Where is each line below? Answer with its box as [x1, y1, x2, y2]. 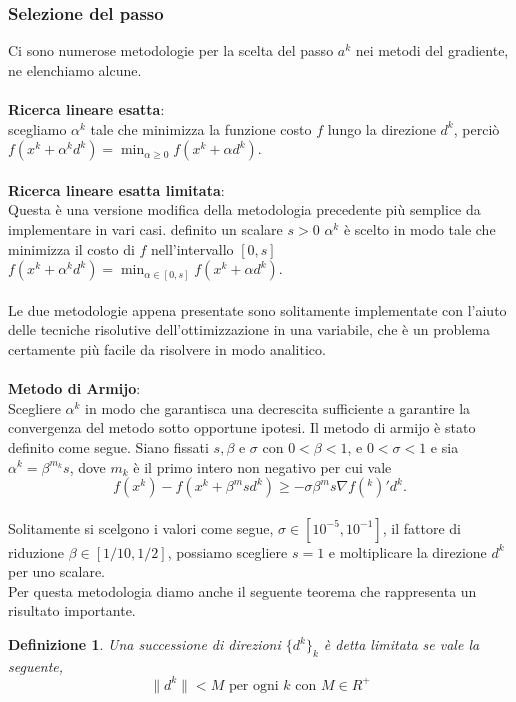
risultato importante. [8, 600, 136, 621]
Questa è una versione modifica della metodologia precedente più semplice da [8, 199, 481, 220]
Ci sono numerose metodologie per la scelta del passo [8, 40, 334, 61]
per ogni [228, 678, 279, 693]
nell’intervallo [151, 238, 234, 259]
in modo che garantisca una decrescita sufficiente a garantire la [85, 397, 471, 418]
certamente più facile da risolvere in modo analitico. [8, 338, 326, 359]
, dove [69, 456, 106, 477]
